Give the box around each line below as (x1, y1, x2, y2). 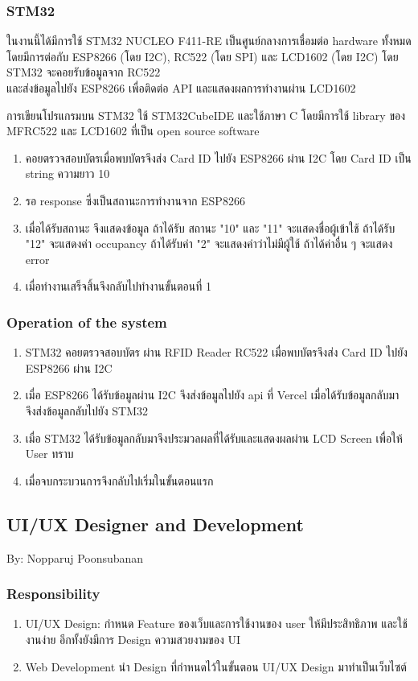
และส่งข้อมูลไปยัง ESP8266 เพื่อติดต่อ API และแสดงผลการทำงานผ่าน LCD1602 (6, 80, 356, 96)
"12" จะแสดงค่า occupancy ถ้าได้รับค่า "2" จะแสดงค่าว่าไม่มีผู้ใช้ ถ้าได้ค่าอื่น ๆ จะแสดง (25, 235, 393, 252)
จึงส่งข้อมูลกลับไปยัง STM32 (25, 402, 148, 419)
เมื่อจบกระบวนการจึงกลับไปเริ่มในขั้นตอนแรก (25, 472, 214, 489)
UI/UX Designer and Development (6, 511, 304, 536)
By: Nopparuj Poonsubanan (6, 549, 144, 566)
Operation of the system (6, 312, 167, 332)
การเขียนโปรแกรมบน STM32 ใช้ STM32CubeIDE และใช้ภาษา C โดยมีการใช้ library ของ (6, 106, 406, 123)
